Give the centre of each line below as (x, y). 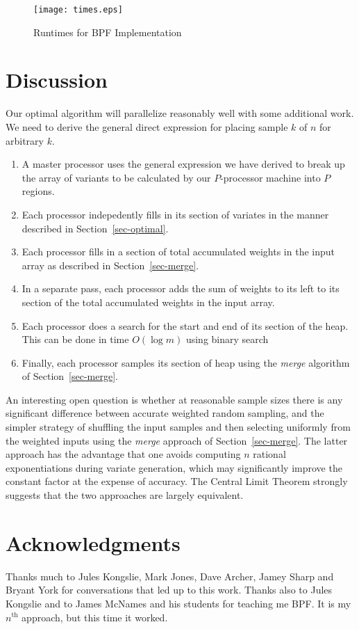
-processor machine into (270, 177)
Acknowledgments (93, 542)
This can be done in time (75, 339)
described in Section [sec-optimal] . (95, 228)
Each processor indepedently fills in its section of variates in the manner (175, 214)
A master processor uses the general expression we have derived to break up (183, 164)
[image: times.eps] (78, 10)
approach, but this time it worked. (95, 617)
